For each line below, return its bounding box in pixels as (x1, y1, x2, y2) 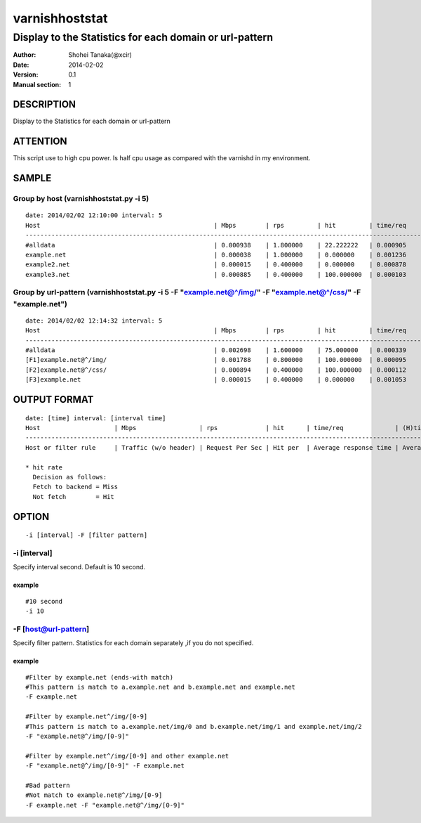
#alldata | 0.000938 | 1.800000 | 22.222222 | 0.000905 (25, 241, 407, 249)
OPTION (13, 510, 49, 523)
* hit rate (25, 463, 63, 471)
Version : (13, 70, 39, 79)
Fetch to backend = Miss (32, 483, 119, 491)
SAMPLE (13, 172, 52, 184)
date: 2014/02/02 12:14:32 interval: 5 (25, 316, 163, 325)
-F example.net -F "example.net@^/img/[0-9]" (25, 801, 185, 809)
